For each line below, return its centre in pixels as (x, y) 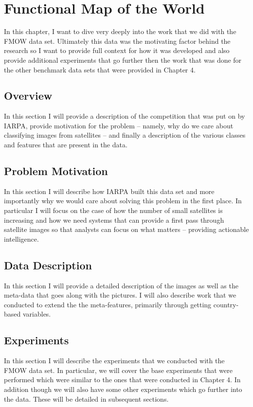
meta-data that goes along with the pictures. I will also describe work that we (120, 295)
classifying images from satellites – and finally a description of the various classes (125, 135)
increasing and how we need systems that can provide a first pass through (114, 220)
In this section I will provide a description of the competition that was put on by (125, 116)
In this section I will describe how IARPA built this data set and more (109, 191)
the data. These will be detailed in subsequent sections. (86, 398)
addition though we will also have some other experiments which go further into (123, 389)
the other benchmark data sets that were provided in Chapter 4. (100, 69)
